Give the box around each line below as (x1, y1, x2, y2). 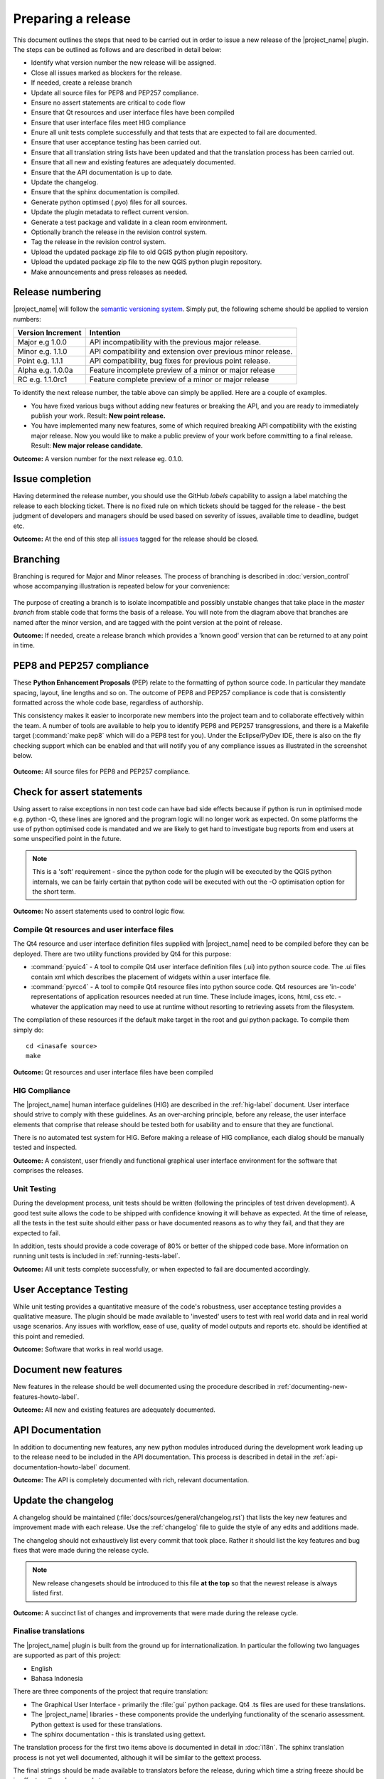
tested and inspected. (13, 1143, 78, 1152)
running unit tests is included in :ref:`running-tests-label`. (13, 1252, 181, 1260)
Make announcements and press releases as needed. (31, 268, 188, 276)
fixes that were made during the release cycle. (13, 1546, 149, 1555)
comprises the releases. (13, 1166, 84, 1175)
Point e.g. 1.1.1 (17, 356, 63, 366)
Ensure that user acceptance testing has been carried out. (31, 138, 202, 147)
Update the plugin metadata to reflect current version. (31, 208, 189, 216)
